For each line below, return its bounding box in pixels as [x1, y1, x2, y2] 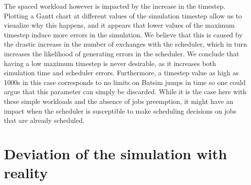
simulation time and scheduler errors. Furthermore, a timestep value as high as [4, 67, 239, 78]
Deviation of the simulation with [4, 143, 227, 163]
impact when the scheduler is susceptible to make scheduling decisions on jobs [4, 105, 236, 116]
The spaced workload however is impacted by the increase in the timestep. [4, 1, 226, 11]
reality [4, 163, 48, 183]
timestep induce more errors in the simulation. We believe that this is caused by [4, 29, 243, 39]
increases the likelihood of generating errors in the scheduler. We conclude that [4, 48, 239, 58]
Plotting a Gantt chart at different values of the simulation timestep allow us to [4, 10, 242, 20]
